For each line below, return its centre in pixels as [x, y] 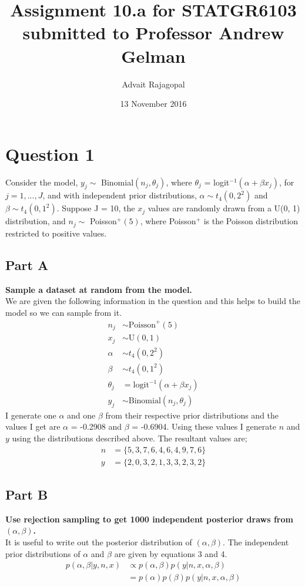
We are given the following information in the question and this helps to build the [153, 301]
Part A [27, 264]
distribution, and [36, 221]
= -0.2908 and [96, 426]
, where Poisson [168, 221]
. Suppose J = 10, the [96, 208]
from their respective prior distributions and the [192, 415]
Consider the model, [42, 182]
